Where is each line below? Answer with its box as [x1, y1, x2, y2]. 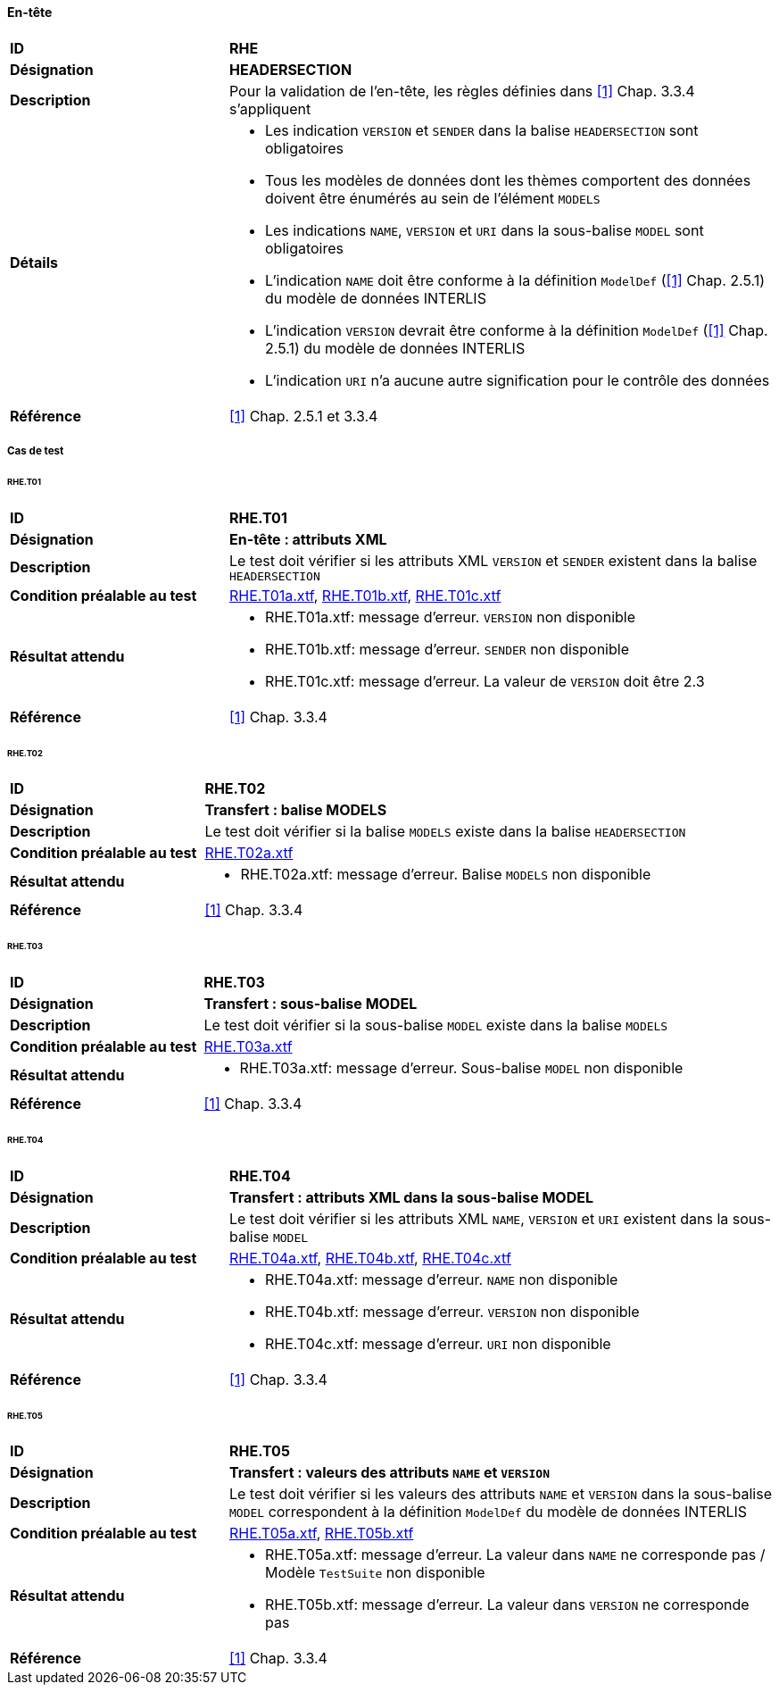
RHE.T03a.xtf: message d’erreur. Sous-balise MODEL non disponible [239, 1059, 684, 1078]
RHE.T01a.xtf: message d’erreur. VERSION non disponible [264, 607, 636, 626]
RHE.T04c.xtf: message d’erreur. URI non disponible [264, 1334, 611, 1353]
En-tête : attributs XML [228, 529, 387, 548]
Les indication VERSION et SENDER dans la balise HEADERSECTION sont [264, 121, 699, 139]
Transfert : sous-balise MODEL [203, 995, 418, 1013]
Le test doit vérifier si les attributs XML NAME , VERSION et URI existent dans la [228, 1209, 729, 1228]
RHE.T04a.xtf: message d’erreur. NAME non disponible [264, 1270, 618, 1288]
